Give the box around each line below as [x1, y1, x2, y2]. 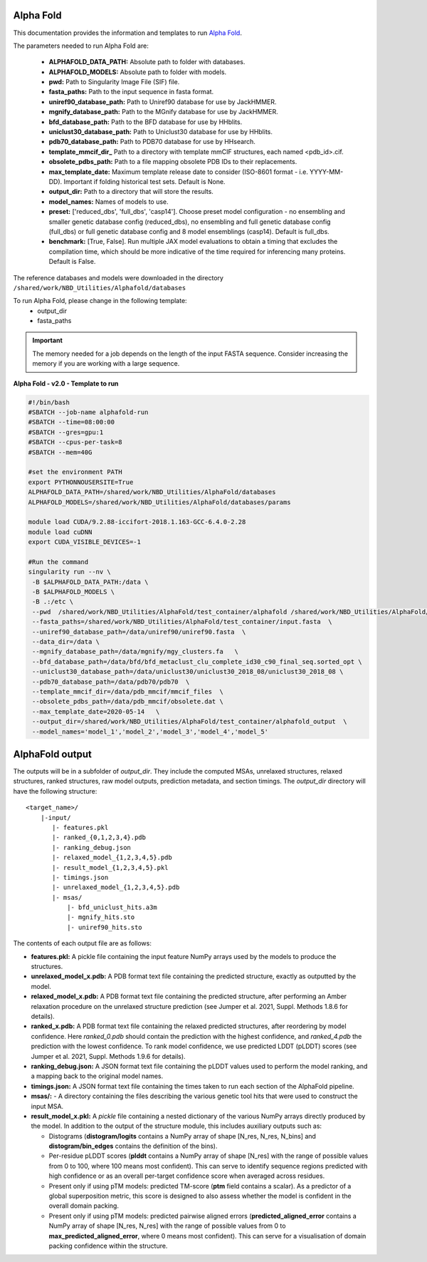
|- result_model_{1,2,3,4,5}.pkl [52, 863, 169, 871]
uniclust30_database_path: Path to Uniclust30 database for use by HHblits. [48, 128, 273, 136]
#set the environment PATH [28, 468, 122, 476]
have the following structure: [13, 786, 97, 795]
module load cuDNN [28, 528, 93, 536]
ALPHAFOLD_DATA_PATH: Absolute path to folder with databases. [48, 58, 246, 66]
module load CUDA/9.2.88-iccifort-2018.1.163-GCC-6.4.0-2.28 [28, 518, 246, 526]
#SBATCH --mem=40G [28, 448, 93, 456]
